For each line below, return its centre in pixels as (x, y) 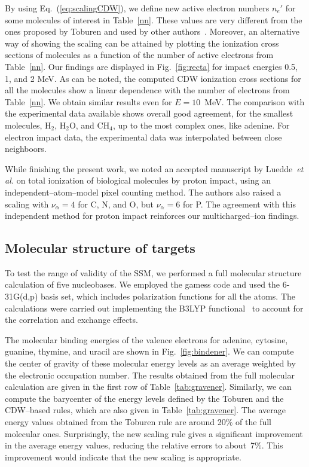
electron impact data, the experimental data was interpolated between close (143, 137)
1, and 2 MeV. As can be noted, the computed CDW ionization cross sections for (153, 78)
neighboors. (26, 149)
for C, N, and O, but (116, 204)
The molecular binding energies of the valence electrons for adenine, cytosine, (146, 339)
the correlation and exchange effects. (71, 320)
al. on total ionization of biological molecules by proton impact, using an (138, 180)
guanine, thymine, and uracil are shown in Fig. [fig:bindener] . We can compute (149, 351)
